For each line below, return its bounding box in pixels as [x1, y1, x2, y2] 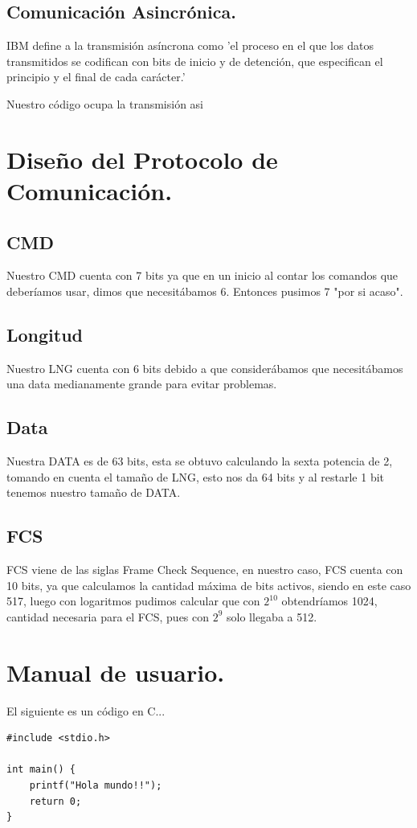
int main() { [6, 764, 76, 776]
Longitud [6, 322, 84, 346]
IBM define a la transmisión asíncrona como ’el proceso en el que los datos [6, 37, 374, 54]
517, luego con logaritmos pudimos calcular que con [6, 592, 260, 609]
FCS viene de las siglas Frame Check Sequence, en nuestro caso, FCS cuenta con [6, 561, 403, 578]
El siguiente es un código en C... [6, 702, 166, 719]
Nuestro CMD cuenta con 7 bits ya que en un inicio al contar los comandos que [6, 267, 399, 284]
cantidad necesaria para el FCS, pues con [6, 608, 210, 625]
